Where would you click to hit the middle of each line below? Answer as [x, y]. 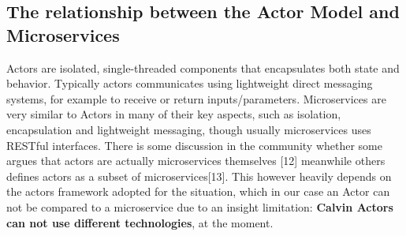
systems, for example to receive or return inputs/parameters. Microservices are [196, 98]
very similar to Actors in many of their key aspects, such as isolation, [174, 114]
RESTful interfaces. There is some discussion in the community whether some [194, 145]
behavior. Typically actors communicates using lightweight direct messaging [190, 83]
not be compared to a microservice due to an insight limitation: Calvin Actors [200, 206]
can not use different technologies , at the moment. [140, 222]
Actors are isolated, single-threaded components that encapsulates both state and [203, 67]
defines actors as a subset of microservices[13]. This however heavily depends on [199, 176]
